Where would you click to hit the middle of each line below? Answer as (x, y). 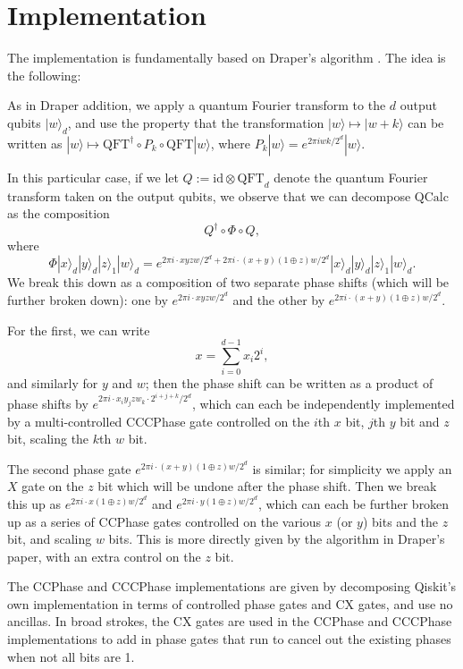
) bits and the (400, 521)
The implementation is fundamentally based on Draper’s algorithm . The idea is (227, 58)
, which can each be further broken (354, 503)
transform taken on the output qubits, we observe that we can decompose (209, 195)
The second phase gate (69, 468)
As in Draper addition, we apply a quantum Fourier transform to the (197, 105)
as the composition (59, 213)
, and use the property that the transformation (196, 122)
